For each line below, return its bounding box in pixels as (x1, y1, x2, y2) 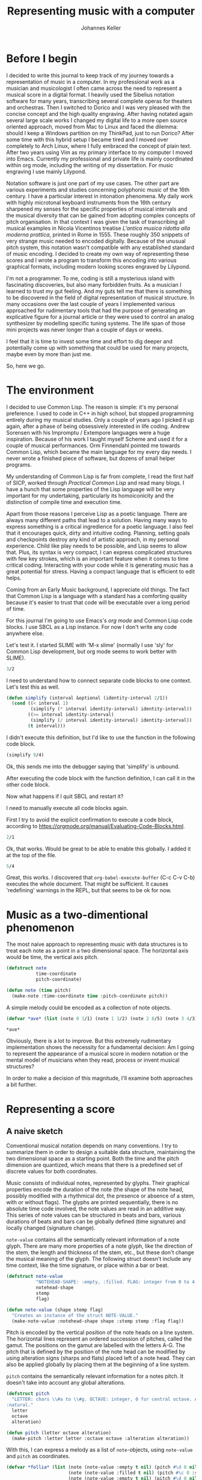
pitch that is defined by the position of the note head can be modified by (6, 1348, 185, 1356)
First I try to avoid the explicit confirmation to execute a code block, (6, 816, 173, 823)
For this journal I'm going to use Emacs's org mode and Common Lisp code (6, 617, 193, 624)
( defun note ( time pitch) (6, 987, 71, 994)
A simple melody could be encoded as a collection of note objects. (6, 1004, 171, 1011)
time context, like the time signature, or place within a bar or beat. (6, 1262, 170, 1269)
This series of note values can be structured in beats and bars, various (6, 1211, 182, 1219)
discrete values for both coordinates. (6, 1168, 97, 1175)
